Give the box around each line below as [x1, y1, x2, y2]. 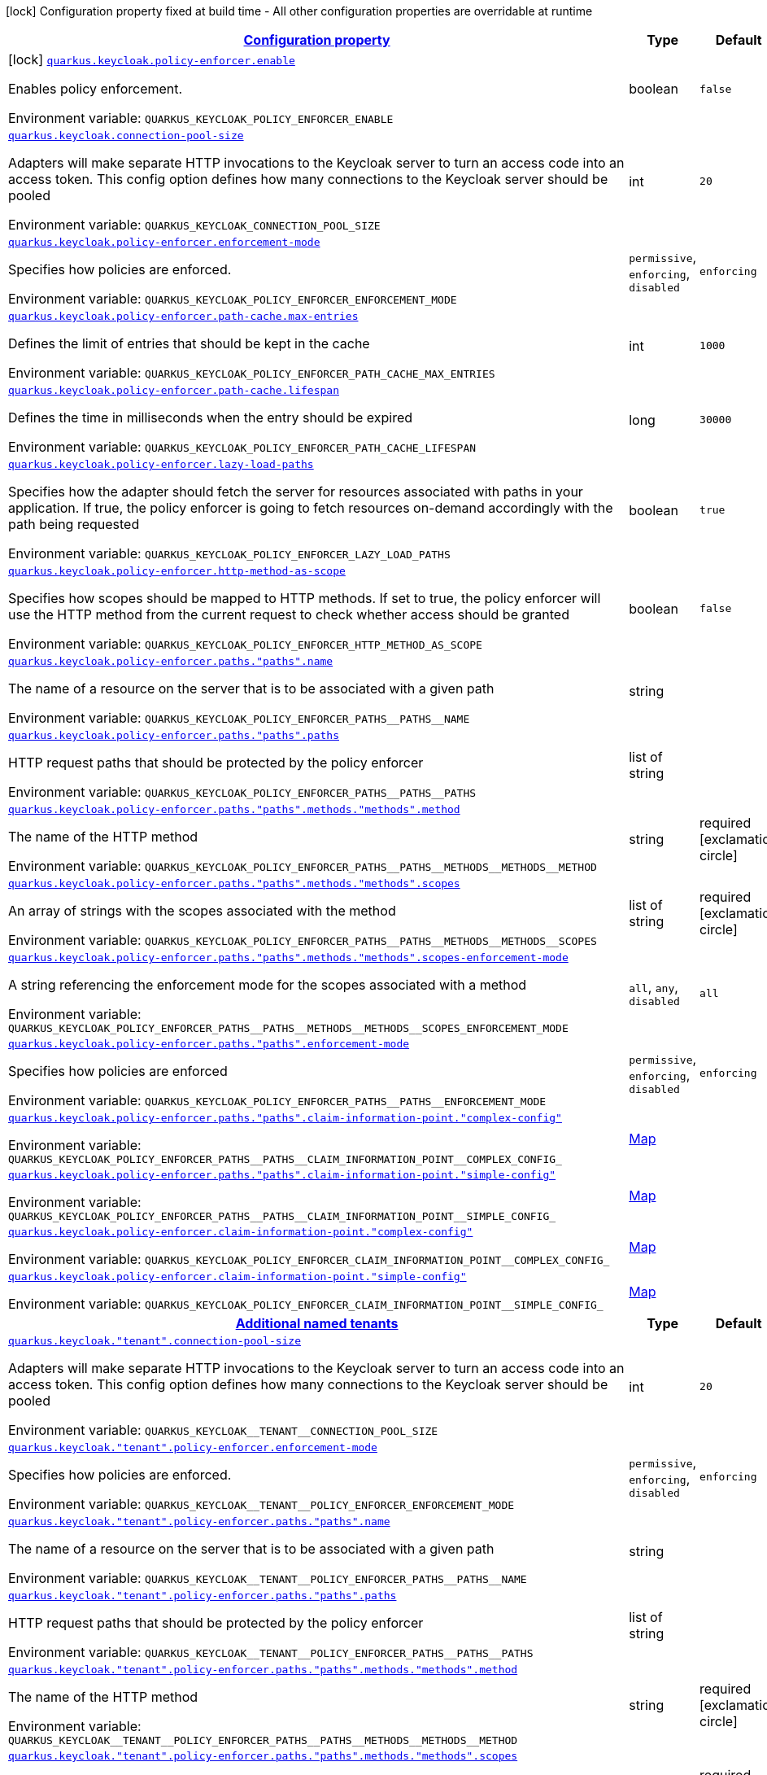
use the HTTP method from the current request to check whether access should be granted [8, 606, 569, 623]
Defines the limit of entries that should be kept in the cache [8, 335, 370, 352]
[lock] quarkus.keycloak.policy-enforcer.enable [8, 51, 295, 68]
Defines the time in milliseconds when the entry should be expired [8, 409, 413, 426]
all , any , [629, 978, 678, 995]
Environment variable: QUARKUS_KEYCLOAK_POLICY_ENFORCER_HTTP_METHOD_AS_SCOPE [8, 636, 482, 652]
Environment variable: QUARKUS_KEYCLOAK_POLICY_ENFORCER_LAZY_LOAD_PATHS [8, 545, 451, 562]
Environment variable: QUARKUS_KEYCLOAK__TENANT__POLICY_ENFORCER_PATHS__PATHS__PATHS [8, 1644, 534, 1660]
